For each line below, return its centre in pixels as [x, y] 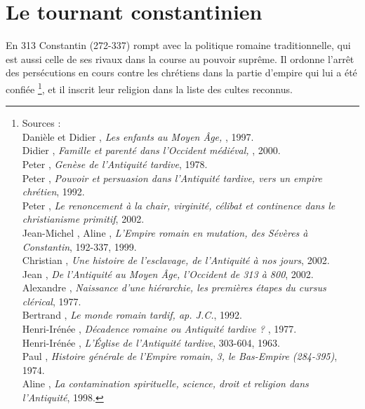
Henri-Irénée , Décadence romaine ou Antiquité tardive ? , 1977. [159, 329]
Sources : [41, 123]
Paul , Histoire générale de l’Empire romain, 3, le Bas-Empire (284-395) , [180, 356]
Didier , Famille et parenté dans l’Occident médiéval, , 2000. [151, 150]
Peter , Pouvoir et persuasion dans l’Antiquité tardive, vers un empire [172, 178]
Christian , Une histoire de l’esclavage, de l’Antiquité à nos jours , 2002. [176, 260]
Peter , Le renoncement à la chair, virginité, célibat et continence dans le [179, 205]
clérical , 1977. [52, 301]
